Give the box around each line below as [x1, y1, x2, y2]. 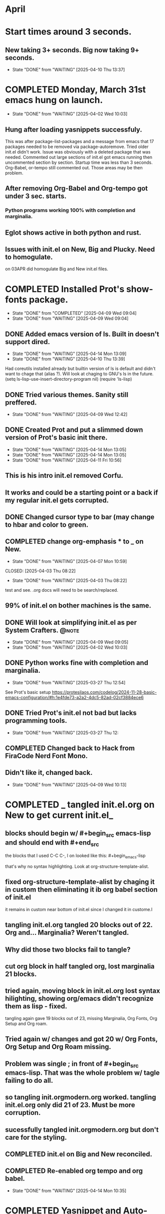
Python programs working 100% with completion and [5, 207, 135, 214]
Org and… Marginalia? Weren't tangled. [5, 928, 129, 937]
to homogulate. [5, 253, 53, 261]
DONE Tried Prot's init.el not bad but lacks [5, 709, 137, 717]
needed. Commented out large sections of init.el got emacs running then [5, 154, 153, 160]
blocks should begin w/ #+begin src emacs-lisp [5, 829, 151, 839]
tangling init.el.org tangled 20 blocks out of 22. [5, 921, 153, 929]
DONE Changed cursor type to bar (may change [5, 513, 155, 521]
